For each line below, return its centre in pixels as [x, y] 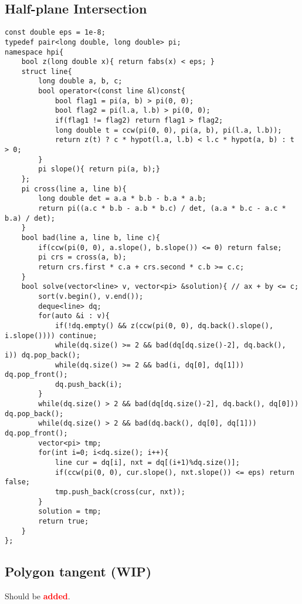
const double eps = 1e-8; [55, 33]
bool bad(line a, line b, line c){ [91, 237]
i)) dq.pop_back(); [43, 355]
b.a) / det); [30, 218]
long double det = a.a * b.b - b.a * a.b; [122, 199]
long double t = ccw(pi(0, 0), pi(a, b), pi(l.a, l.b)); [168, 130]
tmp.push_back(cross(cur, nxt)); [120, 492]
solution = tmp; [70, 512]
